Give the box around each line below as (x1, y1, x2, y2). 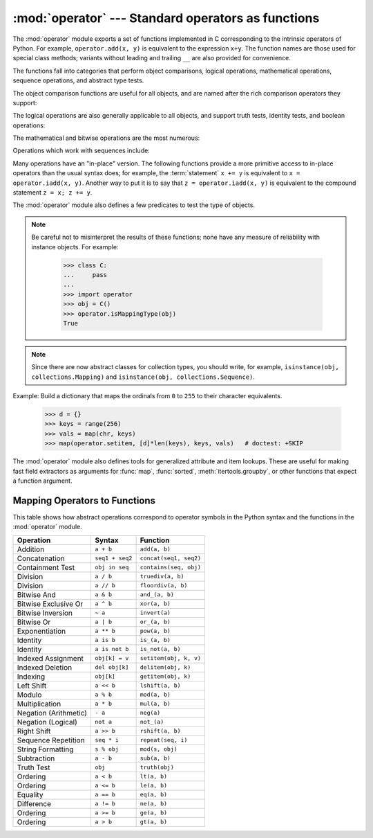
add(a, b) (140, 546, 171, 553)
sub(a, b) (140, 755, 171, 762)
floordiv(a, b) (140, 582, 188, 589)
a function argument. (12, 476, 73, 485)
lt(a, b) (140, 773, 168, 781)
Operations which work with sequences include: (12, 146, 150, 155)
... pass (63, 271, 107, 278)
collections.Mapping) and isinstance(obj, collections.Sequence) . (31, 373, 256, 381)
